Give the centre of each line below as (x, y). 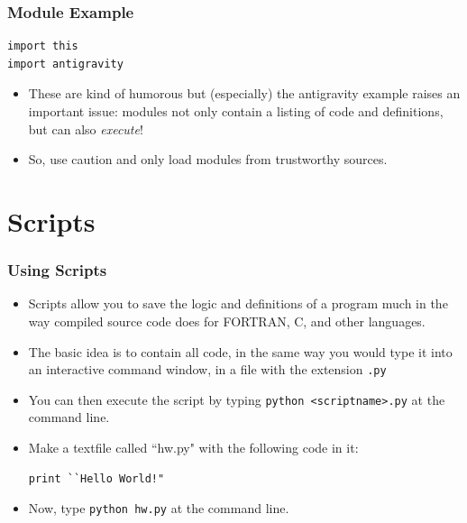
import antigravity (65, 64)
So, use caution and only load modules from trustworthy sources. (208, 159)
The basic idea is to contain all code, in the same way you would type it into (240, 351)
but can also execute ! (86, 128)
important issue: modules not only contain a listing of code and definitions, (236, 111)
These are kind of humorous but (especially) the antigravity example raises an (244, 93)
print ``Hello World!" (96, 478)
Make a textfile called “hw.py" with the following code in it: (193, 448)
